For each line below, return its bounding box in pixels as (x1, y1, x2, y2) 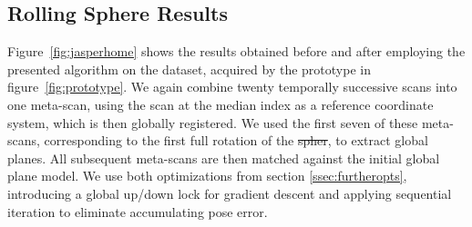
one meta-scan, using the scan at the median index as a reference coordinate (7, 94, 434, 113)
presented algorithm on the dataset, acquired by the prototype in (7, 59, 371, 78)
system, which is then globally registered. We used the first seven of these (7, 113, 418, 132)
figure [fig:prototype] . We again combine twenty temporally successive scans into (7, 77, 457, 96)
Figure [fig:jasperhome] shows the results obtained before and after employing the (7, 42, 466, 61)
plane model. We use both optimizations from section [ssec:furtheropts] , (7, 166, 407, 185)
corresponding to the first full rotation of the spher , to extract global (44, 131, 428, 150)
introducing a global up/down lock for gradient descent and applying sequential (7, 183, 452, 202)
